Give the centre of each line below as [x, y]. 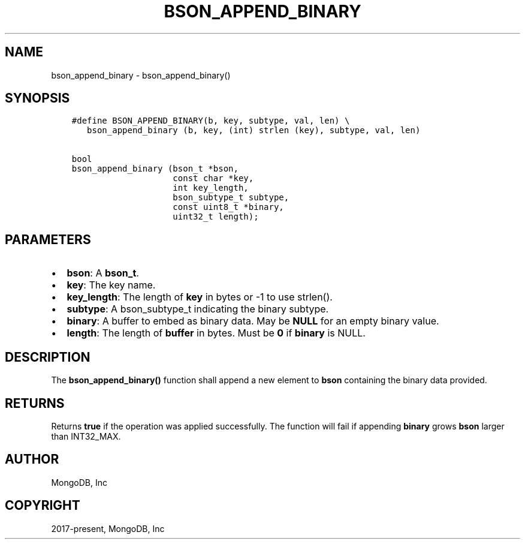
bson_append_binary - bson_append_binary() [141, 75]
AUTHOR [32, 459]
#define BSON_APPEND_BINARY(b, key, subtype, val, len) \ [211, 121]
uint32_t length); [216, 217]
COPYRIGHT [43, 506]
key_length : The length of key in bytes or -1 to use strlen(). [200, 297]
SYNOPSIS [37, 98]
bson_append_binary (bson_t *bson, [155, 169]
